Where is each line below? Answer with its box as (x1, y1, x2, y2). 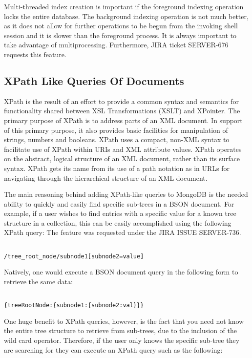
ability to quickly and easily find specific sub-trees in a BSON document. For (4, 198, 234, 209)
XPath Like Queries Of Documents (4, 73, 184, 88)
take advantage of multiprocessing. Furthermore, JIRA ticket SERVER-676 (4, 40, 229, 50)
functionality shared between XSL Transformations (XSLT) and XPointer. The (4, 105, 240, 116)
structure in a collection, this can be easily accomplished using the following (4, 217, 231, 228)
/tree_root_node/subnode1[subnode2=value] (4, 253, 144, 260)
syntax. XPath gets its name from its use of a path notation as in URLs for (4, 163, 230, 173)
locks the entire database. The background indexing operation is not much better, (4, 11, 249, 21)
